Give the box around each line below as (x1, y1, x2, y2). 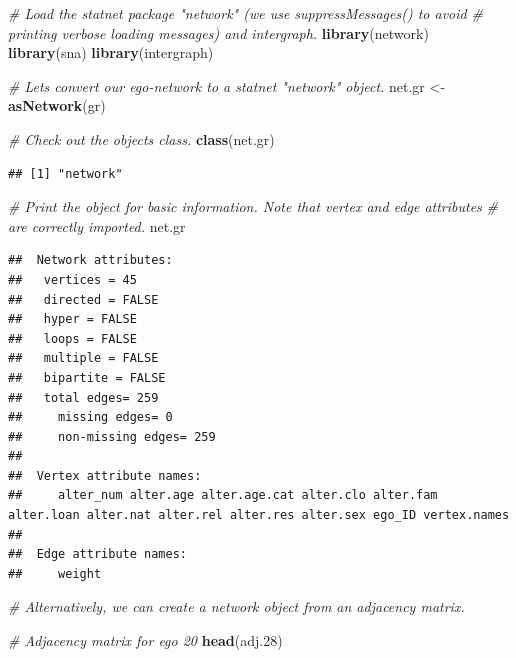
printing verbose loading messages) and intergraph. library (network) (8, 22, 429, 43)
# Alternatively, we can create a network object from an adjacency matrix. (8, 596, 465, 617)
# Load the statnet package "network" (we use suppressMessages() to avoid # (8, 3, 483, 23)
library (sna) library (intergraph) (8, 42, 214, 63)
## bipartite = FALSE (8, 370, 166, 385)
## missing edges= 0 (8, 410, 173, 425)
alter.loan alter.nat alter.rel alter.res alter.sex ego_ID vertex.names (8, 508, 510, 523)
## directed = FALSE (8, 292, 159, 307)
